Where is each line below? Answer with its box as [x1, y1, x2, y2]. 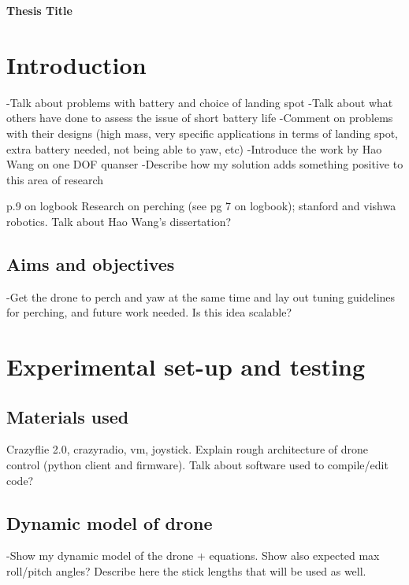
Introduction [6, 48, 147, 80]
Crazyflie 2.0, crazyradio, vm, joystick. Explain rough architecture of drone [6, 441, 369, 457]
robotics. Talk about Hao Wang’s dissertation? [6, 213, 232, 229]
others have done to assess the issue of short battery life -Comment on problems [6, 109, 393, 126]
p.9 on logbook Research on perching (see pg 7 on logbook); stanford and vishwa [6, 198, 396, 214]
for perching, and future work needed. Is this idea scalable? [6, 304, 292, 320]
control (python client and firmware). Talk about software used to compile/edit [6, 457, 389, 473]
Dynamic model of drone [6, 510, 213, 535]
